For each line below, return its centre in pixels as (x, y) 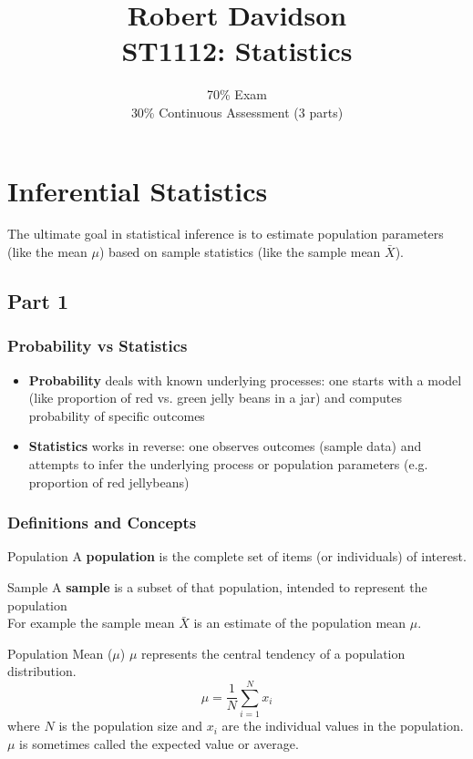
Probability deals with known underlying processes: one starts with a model (245, 379)
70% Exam (237, 94)
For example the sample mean (91, 623)
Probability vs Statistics (98, 346)
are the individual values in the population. (343, 726)
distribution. (42, 671)
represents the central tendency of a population (273, 653)
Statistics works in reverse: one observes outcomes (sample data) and (225, 446)
